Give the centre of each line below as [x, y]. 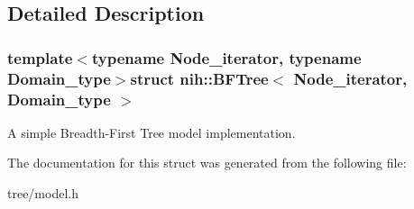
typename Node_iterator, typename [226, 57]
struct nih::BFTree [199, 78]
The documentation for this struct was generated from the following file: [207, 163]
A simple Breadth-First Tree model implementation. [152, 132]
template [40, 57]
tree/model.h [43, 193]
